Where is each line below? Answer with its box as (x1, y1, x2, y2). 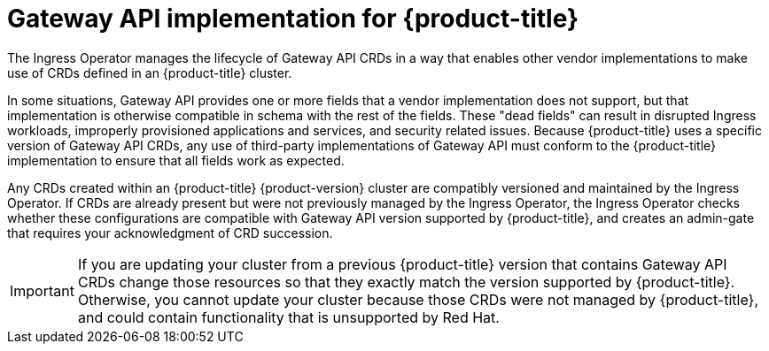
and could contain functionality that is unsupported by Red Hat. (77, 308, 500, 326)
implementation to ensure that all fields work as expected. (7, 152, 345, 168)
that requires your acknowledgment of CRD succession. (7, 225, 333, 240)
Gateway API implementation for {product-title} (7, 4, 579, 34)
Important (10, 281, 74, 300)
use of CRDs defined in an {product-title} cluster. (7, 65, 292, 80)
